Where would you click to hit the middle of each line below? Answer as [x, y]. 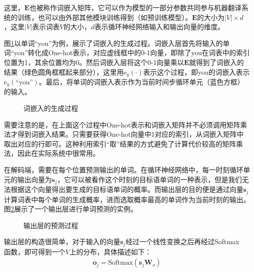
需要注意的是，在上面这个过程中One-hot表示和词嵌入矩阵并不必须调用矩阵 [122, 124]
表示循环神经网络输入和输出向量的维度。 [159, 27]
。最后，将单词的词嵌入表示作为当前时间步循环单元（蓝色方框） [141, 82]
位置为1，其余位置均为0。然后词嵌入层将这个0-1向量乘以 [94, 62]
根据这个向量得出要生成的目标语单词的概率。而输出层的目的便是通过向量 [127, 189]
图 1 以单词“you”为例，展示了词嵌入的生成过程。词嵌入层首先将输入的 [113, 43]
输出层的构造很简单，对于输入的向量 [62, 241]
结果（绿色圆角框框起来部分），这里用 [64, 72]
